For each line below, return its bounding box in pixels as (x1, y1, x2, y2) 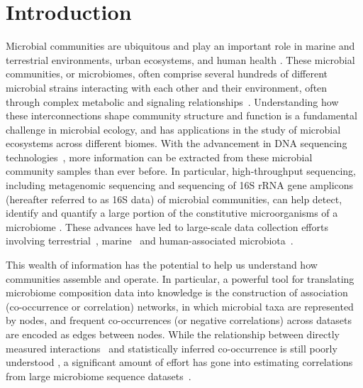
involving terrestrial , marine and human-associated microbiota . (6, 233, 294, 248)
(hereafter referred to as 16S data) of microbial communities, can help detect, (6, 191, 342, 206)
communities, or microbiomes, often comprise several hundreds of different (6, 66, 328, 81)
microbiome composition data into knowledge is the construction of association (6, 285, 348, 300)
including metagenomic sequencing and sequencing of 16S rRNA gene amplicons (6, 178, 354, 193)
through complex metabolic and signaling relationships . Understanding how (6, 94, 339, 109)
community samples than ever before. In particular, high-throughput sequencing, (6, 163, 356, 178)
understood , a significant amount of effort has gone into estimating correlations (6, 355, 353, 370)
